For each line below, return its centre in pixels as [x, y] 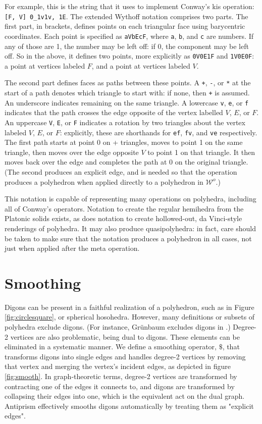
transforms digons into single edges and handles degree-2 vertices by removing [125, 356]
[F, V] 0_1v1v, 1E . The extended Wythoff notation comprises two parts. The [126, 16]
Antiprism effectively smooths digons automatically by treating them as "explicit [129, 406]
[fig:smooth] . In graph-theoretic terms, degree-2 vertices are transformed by [121, 376]
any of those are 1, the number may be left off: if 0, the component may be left [127, 46]
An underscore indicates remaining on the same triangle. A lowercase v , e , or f [127, 102]
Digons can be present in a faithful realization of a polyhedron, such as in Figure [129, 307]
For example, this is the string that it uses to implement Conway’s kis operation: [129, 6]
